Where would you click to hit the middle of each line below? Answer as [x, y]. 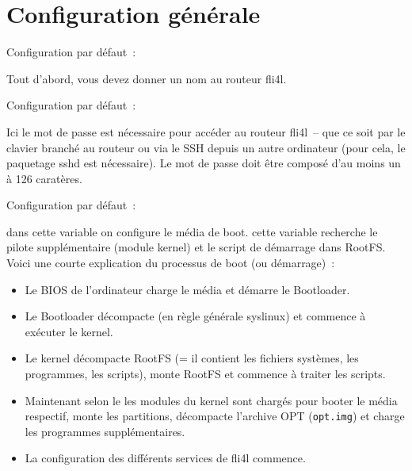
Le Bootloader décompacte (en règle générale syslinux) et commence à [195, 316]
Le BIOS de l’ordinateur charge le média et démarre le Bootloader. [187, 289]
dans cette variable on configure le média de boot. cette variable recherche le [192, 231]
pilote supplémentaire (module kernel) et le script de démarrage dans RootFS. [196, 247]
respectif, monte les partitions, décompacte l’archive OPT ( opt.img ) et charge [215, 416]
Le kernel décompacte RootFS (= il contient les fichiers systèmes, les [192, 358]
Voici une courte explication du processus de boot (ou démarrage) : [171, 263]
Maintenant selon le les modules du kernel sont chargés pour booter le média [211, 400]
